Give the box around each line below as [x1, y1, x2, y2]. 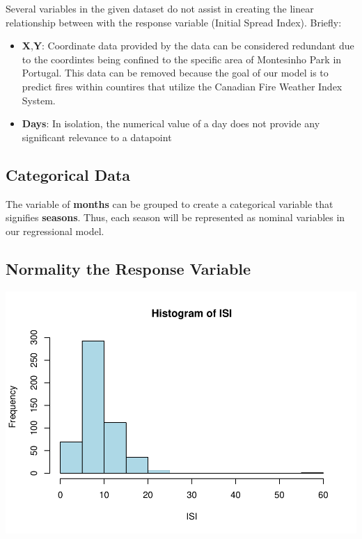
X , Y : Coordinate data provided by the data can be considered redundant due [22, 38, 354, 53]
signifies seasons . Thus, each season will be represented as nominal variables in [6, 210, 345, 225]
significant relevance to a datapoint [22, 129, 172, 144]
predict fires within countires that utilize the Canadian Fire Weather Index [22, 79, 343, 93]
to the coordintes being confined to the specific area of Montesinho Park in [22, 51, 342, 66]
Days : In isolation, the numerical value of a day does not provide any [22, 116, 320, 131]
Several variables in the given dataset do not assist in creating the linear [6, 1, 314, 15]
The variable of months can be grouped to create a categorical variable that [6, 196, 333, 211]
